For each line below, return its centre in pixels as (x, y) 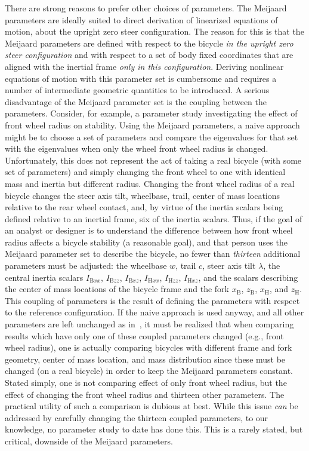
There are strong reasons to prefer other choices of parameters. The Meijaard (146, 8)
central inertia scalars (44, 277)
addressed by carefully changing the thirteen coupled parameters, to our (137, 417)
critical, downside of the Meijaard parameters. (89, 441)
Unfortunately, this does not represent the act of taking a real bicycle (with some (153, 160)
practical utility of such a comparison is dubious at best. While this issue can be (152, 406)
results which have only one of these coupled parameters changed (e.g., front (144, 335)
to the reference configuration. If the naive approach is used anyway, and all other (154, 312)
